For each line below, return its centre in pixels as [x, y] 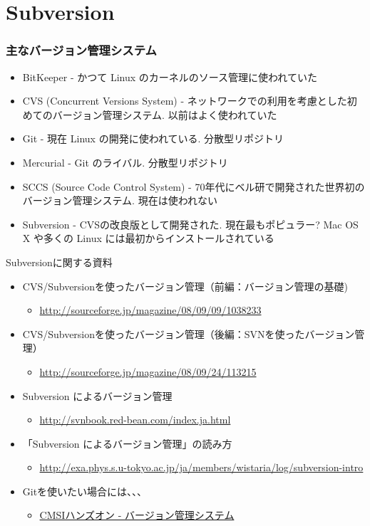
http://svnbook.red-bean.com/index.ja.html [135, 420]
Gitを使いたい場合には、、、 [85, 491]
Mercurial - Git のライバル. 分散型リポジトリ [125, 162]
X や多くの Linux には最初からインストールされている [148, 238]
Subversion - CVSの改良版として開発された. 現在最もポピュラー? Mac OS [190, 224]
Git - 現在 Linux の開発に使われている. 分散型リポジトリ [153, 138]
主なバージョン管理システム [81, 50]
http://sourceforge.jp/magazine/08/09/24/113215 [148, 371]
